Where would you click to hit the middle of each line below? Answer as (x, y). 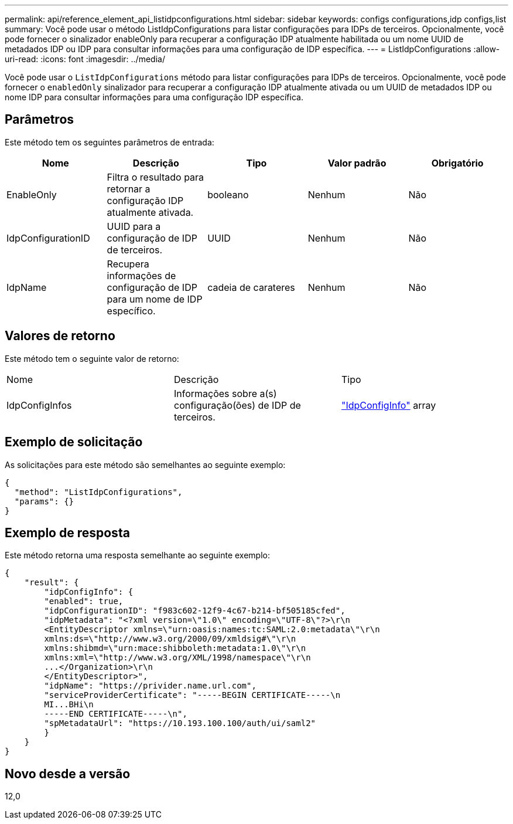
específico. (131, 311)
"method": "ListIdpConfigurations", (98, 492)
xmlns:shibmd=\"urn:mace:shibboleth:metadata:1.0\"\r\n (175, 648)
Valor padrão (357, 163)
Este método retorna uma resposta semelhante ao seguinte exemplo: (137, 555)
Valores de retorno (60, 336)
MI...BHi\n (69, 705)
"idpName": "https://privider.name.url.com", (150, 686)
